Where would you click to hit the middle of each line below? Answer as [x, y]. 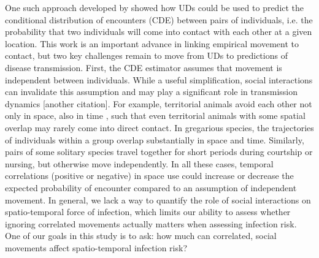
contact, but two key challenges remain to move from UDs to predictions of [146, 55]
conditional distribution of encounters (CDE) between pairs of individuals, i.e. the [159, 19]
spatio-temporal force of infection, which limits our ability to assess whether [148, 212]
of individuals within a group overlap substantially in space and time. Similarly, [155, 139]
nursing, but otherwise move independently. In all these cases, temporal [139, 163]
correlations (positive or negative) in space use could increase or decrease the [149, 176]
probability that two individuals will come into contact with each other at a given [159, 32]
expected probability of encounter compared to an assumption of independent [151, 187]
